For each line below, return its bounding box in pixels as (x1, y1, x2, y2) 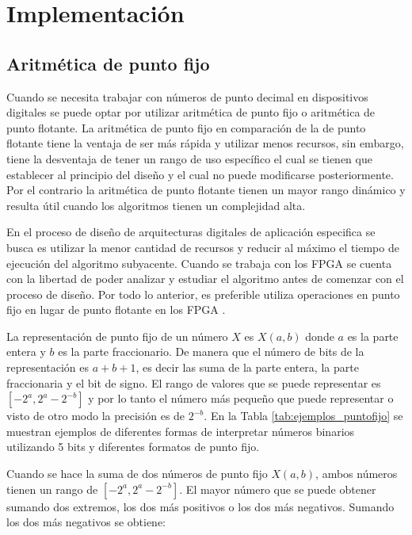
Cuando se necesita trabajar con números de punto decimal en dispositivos (6, 88, 368, 105)
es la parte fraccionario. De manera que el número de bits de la (58, 343, 364, 360)
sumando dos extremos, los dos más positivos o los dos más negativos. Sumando (6, 498, 395, 514)
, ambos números (315, 465, 398, 482)
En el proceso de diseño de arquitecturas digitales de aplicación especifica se (6, 224, 376, 240)
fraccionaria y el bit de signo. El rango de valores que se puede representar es (6, 374, 381, 391)
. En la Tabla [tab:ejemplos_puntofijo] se (204, 407, 403, 424)
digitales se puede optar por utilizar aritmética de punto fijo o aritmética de (6, 104, 376, 120)
